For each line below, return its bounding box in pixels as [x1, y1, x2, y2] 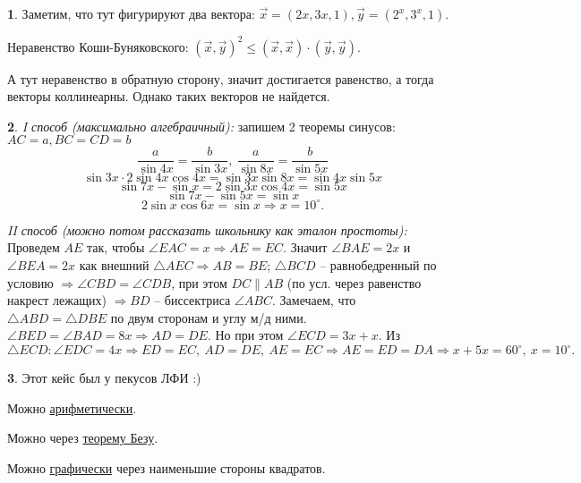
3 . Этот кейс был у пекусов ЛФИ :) [7, 369, 201, 386]
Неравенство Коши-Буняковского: [7, 37, 189, 55]
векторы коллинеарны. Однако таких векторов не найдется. [7, 87, 330, 106]
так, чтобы [87, 238, 145, 257]
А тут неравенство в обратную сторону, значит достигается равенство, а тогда [7, 69, 434, 88]
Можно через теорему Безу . [7, 428, 158, 447]
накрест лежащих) [7, 291, 107, 309]
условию [7, 273, 54, 292]
